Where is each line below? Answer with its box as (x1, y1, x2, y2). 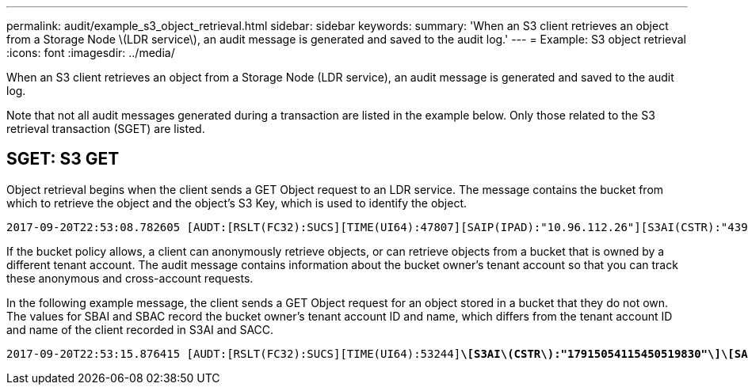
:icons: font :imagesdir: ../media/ (6, 46, 175, 59)
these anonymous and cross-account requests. (6, 271, 254, 285)
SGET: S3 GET (6, 149, 120, 169)
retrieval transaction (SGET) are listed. (6, 122, 205, 135)
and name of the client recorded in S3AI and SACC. (6, 322, 274, 336)
